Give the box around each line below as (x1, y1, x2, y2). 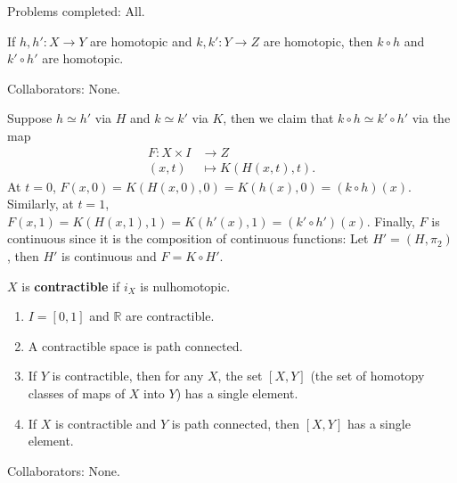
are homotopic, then (263, 31, 373, 50)
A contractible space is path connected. (28, 336, 243, 355)
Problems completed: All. (7, 2, 145, 20)
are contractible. (126, 307, 215, 325)
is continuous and (61, 247, 157, 265)
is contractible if (21, 276, 120, 295)
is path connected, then (171, 413, 300, 432)
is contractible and (55, 413, 157, 432)
